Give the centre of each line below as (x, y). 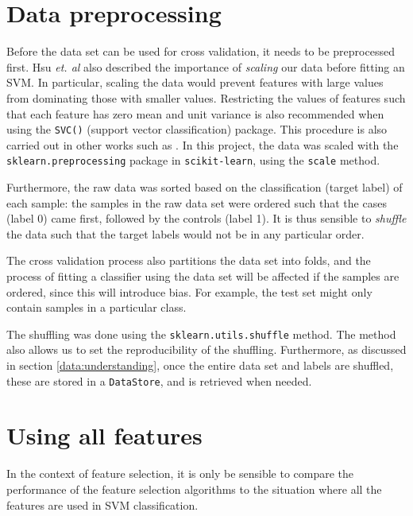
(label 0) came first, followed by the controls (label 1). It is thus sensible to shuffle (206, 218)
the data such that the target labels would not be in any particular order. (185, 233)
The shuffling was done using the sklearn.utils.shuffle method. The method (201, 334)
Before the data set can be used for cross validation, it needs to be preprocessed (201, 51)
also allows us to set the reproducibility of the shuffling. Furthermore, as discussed (206, 349)
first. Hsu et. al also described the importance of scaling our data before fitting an (206, 66)
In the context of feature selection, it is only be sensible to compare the (180, 473)
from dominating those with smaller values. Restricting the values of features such (206, 97)
